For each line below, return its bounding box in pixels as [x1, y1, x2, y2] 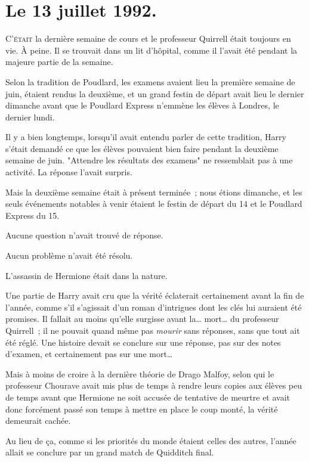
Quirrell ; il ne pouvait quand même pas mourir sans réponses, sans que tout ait [5, 324, 300, 336]
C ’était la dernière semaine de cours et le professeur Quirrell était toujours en [5, 32, 291, 45]
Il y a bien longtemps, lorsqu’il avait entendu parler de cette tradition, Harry [5, 131, 286, 143]
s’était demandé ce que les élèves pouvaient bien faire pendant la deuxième [5, 142, 279, 154]
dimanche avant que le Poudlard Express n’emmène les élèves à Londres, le [5, 99, 279, 111]
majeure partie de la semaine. [5, 55, 113, 68]
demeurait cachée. [5, 414, 71, 427]
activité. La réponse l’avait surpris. [5, 166, 132, 178]
